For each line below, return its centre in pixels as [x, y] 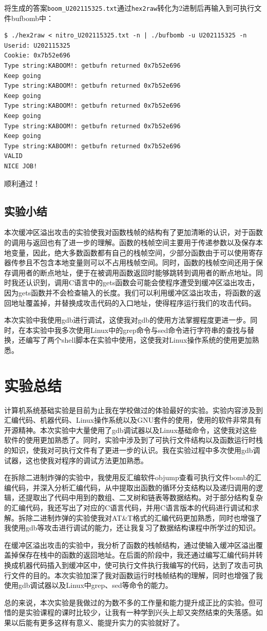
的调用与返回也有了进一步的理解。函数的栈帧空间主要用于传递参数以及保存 [130, 242]
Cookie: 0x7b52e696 [37, 56]
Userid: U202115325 [37, 45]
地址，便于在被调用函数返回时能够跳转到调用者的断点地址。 [155, 272]
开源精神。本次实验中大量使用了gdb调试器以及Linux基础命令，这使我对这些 [130, 430]
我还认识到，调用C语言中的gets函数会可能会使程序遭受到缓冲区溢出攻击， [135, 282]
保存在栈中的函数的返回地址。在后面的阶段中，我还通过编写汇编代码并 [137, 555]
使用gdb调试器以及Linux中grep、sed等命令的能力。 [88, 585]
